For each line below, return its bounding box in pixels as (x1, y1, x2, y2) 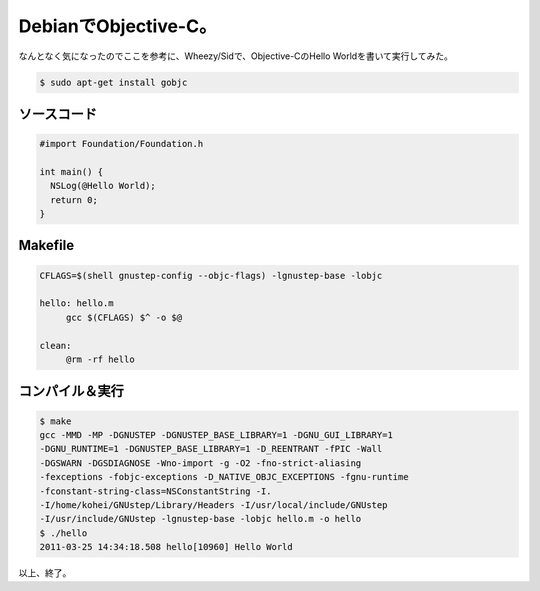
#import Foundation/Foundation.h (39, 138, 204, 150)
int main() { (39, 166, 104, 177)
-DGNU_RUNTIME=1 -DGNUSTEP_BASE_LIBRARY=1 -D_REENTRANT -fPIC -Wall (39, 443, 383, 455)
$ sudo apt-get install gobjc (39, 76, 188, 88)
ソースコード (18, 105, 97, 122)
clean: (39, 340, 72, 351)
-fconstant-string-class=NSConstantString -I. (39, 485, 272, 497)
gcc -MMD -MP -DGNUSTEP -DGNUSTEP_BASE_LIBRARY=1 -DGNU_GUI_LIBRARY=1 (39, 430, 394, 440)
